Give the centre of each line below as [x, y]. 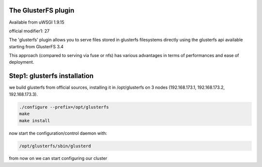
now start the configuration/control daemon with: [58, 133]
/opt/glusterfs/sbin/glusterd [55, 146]
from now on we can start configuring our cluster [58, 158]
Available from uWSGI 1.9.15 [37, 22]
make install [35, 120]
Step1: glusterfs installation [51, 76]
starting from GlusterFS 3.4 [36, 46]
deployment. [21, 62]
